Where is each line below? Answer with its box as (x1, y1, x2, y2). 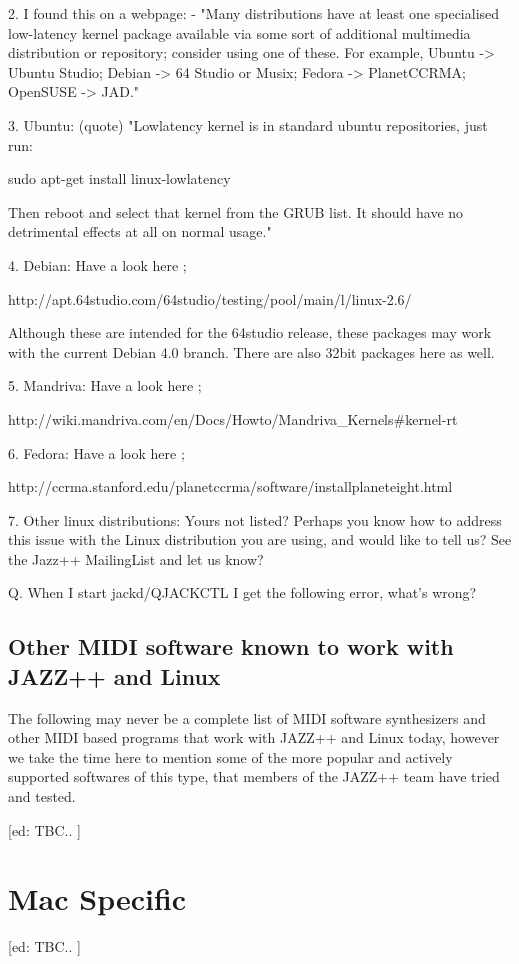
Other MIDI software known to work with (8, 631, 454, 662)
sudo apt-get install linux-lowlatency (8, 168, 231, 189)
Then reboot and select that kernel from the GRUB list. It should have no (8, 201, 464, 222)
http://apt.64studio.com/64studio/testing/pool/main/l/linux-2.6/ (8, 288, 412, 309)
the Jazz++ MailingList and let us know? (8, 548, 264, 569)
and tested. (8, 786, 76, 807)
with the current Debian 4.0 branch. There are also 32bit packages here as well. (8, 341, 495, 362)
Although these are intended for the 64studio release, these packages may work (8, 322, 492, 343)
